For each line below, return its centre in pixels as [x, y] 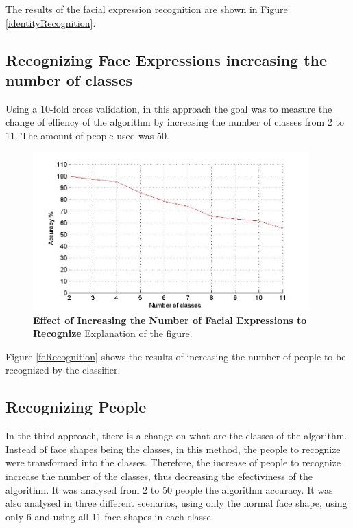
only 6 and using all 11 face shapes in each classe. [110, 516]
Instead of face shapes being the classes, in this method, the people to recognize [173, 449]
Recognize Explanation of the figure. [113, 333]
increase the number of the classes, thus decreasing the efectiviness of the [159, 476]
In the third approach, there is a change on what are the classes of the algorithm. [176, 436]
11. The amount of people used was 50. [87, 135]
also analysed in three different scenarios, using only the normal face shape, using [176, 503]
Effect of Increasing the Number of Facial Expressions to [170, 320]
